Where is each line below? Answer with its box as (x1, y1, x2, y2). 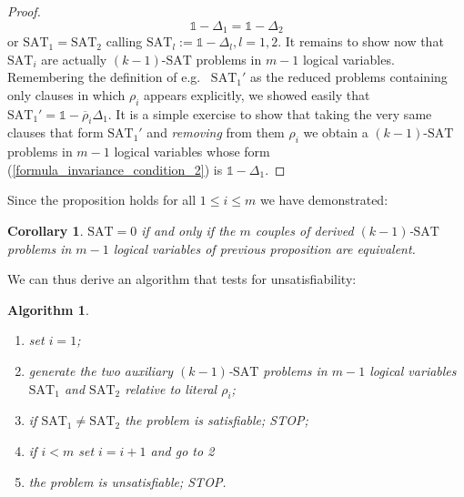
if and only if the (141, 221, 236, 239)
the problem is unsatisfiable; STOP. (28, 472, 227, 491)
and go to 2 (150, 441, 215, 460)
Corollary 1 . (7, 221, 84, 239)
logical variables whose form (114, 142, 270, 161)
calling (106, 32, 143, 51)
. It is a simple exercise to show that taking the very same (107, 104, 432, 123)
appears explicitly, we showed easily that (144, 85, 370, 104)
